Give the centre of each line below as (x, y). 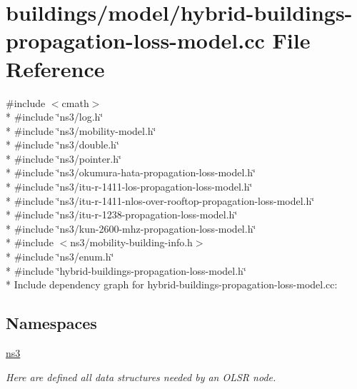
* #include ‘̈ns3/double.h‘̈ (62, 145)
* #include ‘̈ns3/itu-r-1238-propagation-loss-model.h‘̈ (122, 214)
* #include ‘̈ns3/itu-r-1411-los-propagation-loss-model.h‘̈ (129, 187)
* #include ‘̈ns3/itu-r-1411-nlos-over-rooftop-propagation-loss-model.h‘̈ (160, 200)
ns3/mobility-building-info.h (131, 242)
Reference (55, 68)
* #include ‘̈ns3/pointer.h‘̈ (64, 158)
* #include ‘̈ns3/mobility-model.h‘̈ (81, 130)
